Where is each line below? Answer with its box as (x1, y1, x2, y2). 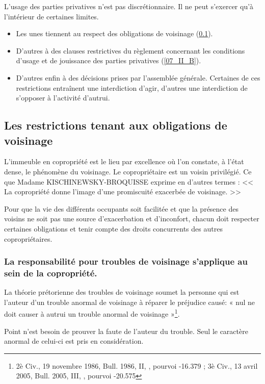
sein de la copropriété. (4, 266, 97, 279)
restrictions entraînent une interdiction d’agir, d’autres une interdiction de (16, 82, 248, 93)
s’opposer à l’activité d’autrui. (16, 92, 110, 103)
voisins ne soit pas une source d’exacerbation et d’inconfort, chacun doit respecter (4, 213, 259, 224)
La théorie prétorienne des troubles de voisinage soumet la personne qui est (4, 287, 240, 297)
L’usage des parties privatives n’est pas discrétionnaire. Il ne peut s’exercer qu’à (4, 1, 254, 11)
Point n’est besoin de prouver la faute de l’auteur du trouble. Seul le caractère (4, 325, 248, 336)
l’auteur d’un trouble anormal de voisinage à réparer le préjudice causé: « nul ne (4, 296, 255, 307)
